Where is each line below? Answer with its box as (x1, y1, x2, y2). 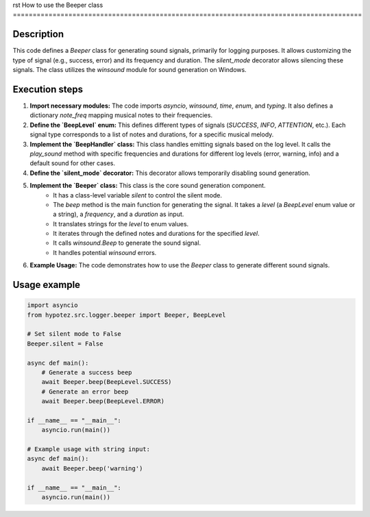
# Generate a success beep (41, 368, 133, 376)
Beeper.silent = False (27, 339, 103, 348)
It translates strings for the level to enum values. (53, 219, 189, 228)
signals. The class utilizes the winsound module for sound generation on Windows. (12, 66, 247, 74)
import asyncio (27, 302, 78, 309)
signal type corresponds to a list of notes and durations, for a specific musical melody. (29, 130, 274, 139)
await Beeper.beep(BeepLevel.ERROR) (41, 398, 164, 405)
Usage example (12, 279, 81, 291)
